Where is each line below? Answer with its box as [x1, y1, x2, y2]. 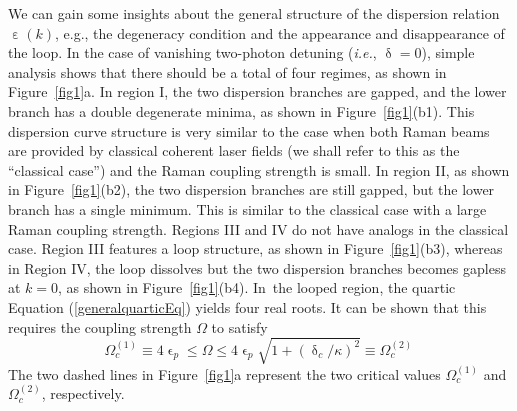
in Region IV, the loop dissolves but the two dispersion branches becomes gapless [8, 257, 506, 278]
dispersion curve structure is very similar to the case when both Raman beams [8, 120, 490, 141]
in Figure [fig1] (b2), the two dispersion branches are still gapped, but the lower [8, 179, 495, 200]
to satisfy [211, 316, 268, 337]
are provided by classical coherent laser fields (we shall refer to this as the [8, 140, 460, 161]
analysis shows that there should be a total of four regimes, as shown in [8, 61, 447, 82]
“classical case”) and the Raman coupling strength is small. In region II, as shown [8, 159, 510, 180]
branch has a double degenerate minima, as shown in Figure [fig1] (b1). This [8, 100, 475, 121]
